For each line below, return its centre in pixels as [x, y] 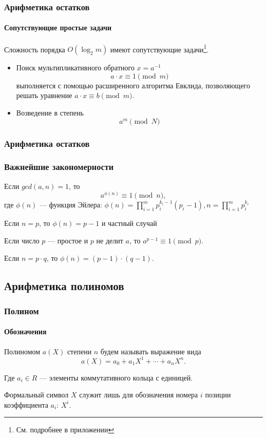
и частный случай [129, 223]
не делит [110, 240]
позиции [218, 395]
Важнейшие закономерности [59, 167]
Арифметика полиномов [64, 285]
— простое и [68, 240]
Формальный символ [36, 395]
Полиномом [22, 351]
